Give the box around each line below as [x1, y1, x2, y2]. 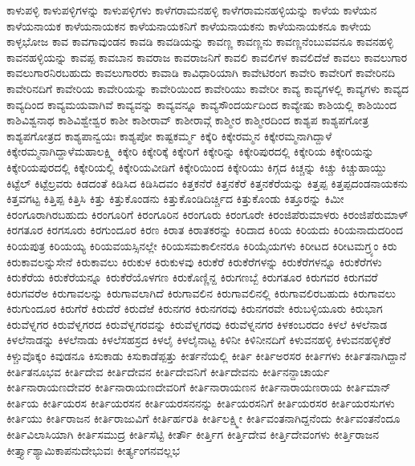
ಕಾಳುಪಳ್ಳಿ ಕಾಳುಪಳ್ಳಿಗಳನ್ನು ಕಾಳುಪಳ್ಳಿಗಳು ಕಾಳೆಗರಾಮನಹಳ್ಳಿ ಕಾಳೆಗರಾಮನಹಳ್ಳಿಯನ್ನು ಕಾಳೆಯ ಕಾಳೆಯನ [6, 2, 377, 18]
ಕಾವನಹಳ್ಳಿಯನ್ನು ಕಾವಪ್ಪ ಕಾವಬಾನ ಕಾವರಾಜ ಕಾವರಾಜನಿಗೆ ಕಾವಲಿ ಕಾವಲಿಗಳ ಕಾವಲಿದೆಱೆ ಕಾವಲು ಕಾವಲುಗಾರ [6, 48, 408, 65]
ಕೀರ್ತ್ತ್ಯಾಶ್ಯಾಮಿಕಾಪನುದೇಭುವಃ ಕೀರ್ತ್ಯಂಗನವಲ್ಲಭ [6, 441, 180, 458]
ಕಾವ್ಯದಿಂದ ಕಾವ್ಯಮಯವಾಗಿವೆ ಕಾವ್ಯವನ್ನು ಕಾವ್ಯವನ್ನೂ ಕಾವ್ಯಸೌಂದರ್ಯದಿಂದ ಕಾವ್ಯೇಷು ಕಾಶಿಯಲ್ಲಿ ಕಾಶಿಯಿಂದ [6, 95, 397, 112]
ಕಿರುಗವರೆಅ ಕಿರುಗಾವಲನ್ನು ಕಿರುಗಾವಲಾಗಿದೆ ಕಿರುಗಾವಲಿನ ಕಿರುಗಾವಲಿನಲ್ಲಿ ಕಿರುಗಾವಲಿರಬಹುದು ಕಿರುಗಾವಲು [6, 284, 397, 301]
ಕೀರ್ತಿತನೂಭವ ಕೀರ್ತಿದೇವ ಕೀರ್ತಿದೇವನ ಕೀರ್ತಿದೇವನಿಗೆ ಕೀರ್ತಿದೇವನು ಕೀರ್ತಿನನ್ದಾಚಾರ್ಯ [6, 363, 330, 379]
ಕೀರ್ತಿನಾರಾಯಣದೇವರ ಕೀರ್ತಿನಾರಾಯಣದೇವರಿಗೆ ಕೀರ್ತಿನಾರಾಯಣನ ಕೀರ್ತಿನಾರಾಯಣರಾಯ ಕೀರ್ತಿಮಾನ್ [6, 379, 391, 395]
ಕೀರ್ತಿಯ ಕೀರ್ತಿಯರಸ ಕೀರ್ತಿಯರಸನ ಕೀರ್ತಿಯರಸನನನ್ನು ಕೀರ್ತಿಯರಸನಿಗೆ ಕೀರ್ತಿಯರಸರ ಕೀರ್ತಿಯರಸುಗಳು [6, 394, 395, 411]
